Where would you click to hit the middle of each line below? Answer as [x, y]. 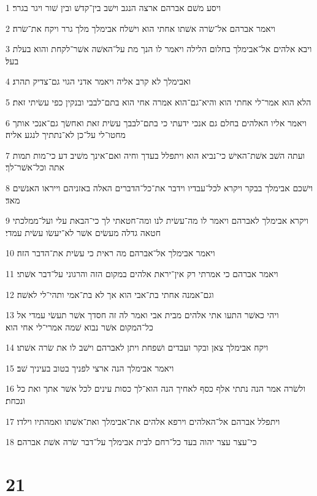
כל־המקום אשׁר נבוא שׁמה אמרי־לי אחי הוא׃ [79, 326]
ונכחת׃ [15, 401]
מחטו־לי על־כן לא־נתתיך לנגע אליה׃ [66, 135]
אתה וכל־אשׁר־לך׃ [35, 167]
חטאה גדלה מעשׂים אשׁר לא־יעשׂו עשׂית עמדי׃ [83, 232]
